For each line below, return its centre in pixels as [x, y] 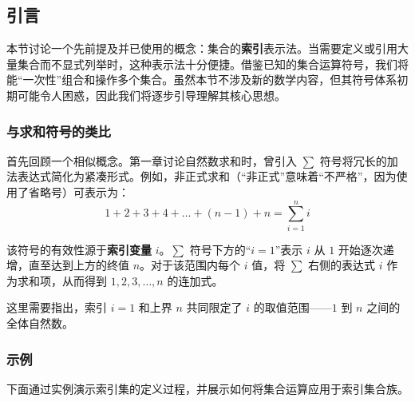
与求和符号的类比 [59, 131]
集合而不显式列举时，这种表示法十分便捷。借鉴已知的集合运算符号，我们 [207, 64]
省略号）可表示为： [79, 191]
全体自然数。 [40, 323]
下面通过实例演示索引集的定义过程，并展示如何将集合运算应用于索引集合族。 [207, 388]
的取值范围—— [292, 307]
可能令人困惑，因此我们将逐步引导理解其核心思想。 [151, 95]
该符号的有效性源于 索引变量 [79, 249]
